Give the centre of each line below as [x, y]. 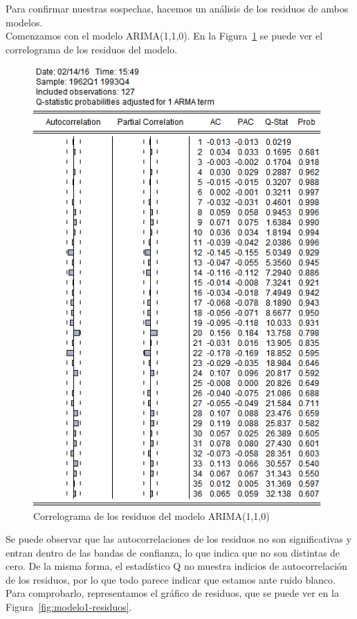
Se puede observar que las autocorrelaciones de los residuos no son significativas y [178, 539]
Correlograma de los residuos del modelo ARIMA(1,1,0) [152, 515]
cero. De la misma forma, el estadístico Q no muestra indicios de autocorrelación [176, 566]
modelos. [24, 22]
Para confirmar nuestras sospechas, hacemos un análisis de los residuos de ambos [177, 8]
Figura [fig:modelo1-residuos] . [69, 607]
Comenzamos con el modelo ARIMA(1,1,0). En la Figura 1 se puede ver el [164, 36]
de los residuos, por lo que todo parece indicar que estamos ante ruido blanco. [171, 579]
